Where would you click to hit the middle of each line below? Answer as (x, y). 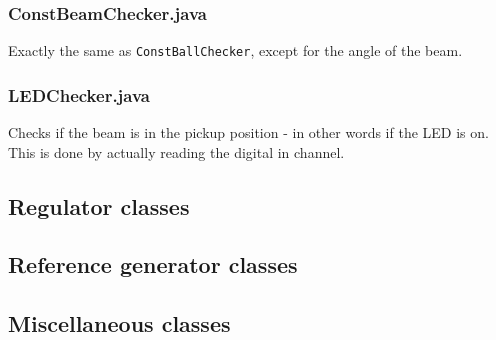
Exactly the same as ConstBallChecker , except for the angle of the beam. (235, 50)
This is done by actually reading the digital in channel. (176, 151)
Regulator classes (99, 205)
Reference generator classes (153, 264)
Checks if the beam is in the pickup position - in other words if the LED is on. (248, 132)
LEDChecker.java (79, 94)
